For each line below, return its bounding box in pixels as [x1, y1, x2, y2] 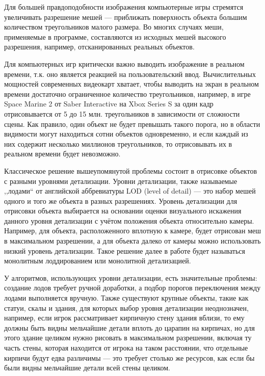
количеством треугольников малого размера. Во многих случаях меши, [4, 21, 224, 32]
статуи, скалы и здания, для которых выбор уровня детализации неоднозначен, [4, 302, 249, 313]
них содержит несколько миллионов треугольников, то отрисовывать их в [4, 138, 232, 149]
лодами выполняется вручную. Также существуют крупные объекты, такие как [4, 292, 249, 303]
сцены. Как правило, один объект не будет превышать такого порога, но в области [4, 118, 260, 129]
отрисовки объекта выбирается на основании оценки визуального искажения [4, 205, 242, 216]
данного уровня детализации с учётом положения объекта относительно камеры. [4, 215, 254, 226]
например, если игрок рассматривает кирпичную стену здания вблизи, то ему [4, 312, 245, 323]
